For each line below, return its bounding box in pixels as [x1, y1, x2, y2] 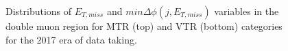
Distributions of [5, 4, 72, 18]
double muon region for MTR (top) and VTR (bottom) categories [5, 19, 283, 33]
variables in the [214, 4, 279, 18]
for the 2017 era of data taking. [5, 32, 137, 46]
